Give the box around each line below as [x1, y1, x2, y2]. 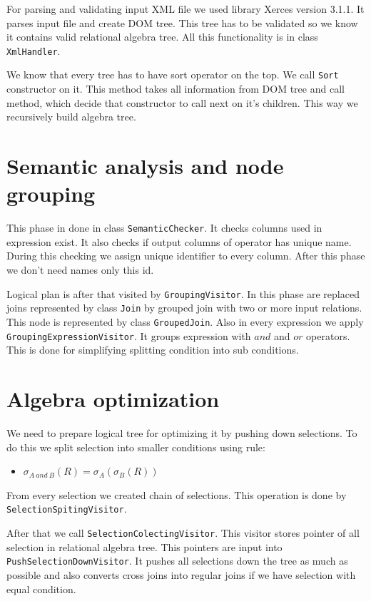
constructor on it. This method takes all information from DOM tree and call [6, 81, 345, 96]
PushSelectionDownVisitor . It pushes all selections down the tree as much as [6, 553, 348, 568]
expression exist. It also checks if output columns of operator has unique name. [6, 234, 352, 249]
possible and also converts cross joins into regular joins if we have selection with [6, 567, 356, 582]
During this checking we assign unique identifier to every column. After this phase [6, 248, 365, 263]
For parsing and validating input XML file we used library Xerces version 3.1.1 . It [6, 1, 365, 16]
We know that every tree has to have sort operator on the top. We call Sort [6, 67, 339, 82]
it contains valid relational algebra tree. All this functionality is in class [6, 29, 318, 44]
